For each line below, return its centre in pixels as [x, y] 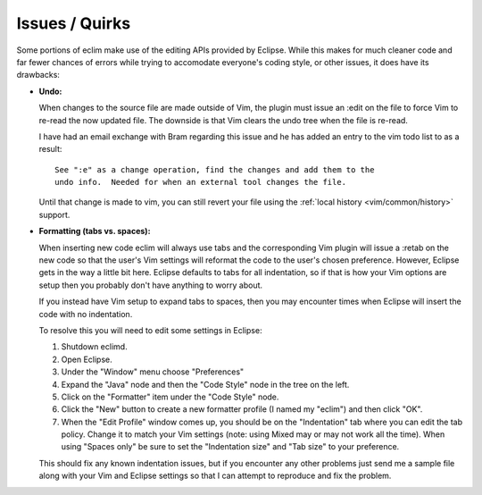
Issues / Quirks [74, 23]
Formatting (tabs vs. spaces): [95, 231]
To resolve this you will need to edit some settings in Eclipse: [150, 330]
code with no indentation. [86, 314]
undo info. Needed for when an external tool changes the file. [201, 182]
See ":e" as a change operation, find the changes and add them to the [215, 169]
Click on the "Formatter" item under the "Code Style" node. [170, 397]
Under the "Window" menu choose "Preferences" [153, 372]
